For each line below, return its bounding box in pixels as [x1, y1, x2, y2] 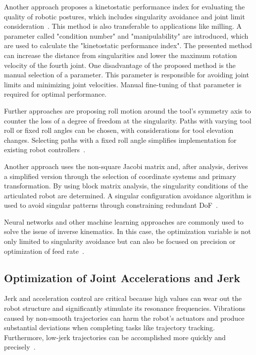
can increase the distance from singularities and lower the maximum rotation [4, 50, 237, 60]
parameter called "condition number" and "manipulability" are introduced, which [4, 30, 249, 41]
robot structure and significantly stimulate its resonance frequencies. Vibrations [4, 303, 246, 313]
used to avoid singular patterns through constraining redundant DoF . [4, 200, 218, 210]
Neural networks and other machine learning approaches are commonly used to [4, 216, 244, 227]
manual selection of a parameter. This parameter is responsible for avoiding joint [4, 69, 249, 80]
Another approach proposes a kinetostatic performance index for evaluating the [4, 1, 245, 11]
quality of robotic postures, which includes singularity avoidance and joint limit [4, 11, 245, 21]
